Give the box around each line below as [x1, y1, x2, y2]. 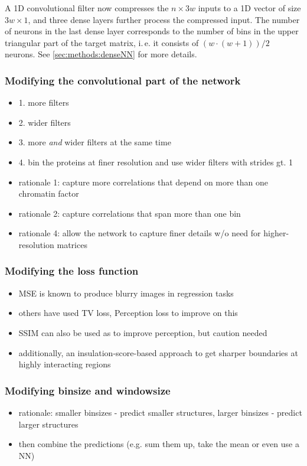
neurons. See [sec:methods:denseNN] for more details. [5, 48, 197, 60]
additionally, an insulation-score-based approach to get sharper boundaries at [18, 346, 298, 359]
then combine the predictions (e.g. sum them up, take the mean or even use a [18, 438, 299, 450]
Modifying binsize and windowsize [5, 383, 171, 397]
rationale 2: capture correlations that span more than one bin [18, 207, 241, 219]
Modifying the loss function [5, 263, 139, 278]
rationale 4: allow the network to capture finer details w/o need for [18, 227, 261, 239]
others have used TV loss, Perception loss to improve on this [18, 307, 238, 319]
